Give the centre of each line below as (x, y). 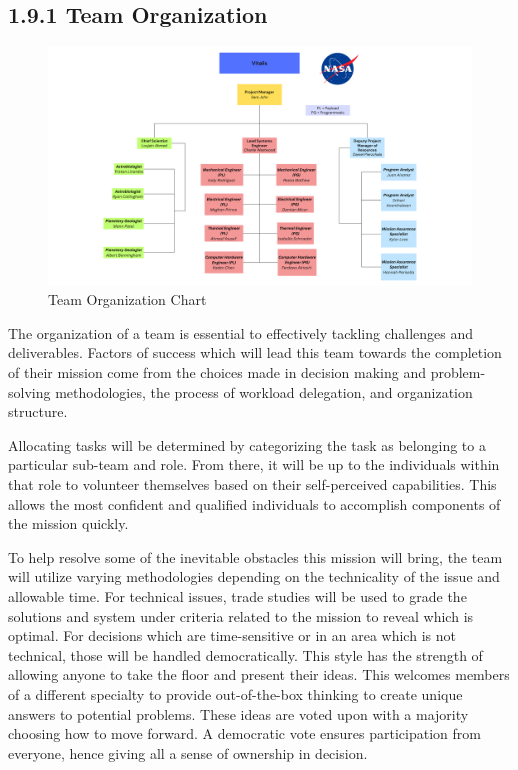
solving (29, 391)
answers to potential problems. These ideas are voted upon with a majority (238, 713)
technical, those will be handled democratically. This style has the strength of (245, 654)
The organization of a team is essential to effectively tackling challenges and (241, 332)
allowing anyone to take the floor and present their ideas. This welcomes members (259, 674)
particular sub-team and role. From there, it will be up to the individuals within (254, 464)
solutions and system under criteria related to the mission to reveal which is (241, 615)
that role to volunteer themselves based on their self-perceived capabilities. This (252, 484)
